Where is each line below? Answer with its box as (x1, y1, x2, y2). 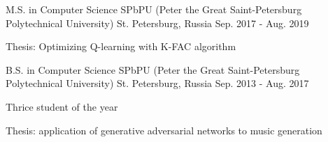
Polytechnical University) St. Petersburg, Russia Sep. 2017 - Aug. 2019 (6, 15, 309, 30)
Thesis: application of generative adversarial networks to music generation (6, 123, 322, 137)
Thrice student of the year (6, 99, 118, 113)
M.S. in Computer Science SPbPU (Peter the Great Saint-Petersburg (6, 2, 302, 16)
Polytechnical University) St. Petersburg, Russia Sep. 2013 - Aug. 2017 (6, 76, 309, 90)
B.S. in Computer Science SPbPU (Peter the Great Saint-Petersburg (6, 62, 300, 77)
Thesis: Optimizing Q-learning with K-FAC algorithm (6, 39, 236, 54)
